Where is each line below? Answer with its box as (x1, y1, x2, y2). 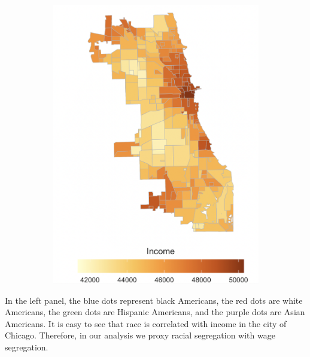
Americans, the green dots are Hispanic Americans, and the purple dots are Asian (5, 306, 305, 318)
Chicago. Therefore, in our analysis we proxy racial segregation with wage (5, 329, 275, 341)
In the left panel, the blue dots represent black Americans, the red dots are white (5, 294, 303, 306)
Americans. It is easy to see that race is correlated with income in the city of (5, 317, 287, 329)
